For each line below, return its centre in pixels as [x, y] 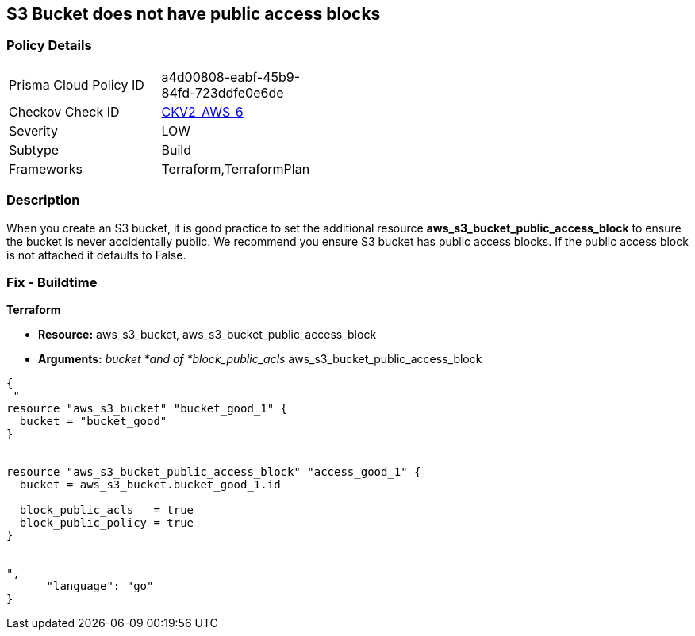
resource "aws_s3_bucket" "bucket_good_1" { [147, 409]
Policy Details [49, 46]
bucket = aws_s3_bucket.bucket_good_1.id [150, 485]
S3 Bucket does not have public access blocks [194, 14]
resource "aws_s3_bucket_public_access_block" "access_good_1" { [214, 472]
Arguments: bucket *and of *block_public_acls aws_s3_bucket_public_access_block [260, 359]
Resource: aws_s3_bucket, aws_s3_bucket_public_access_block [207, 335]
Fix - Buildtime [52, 282]
